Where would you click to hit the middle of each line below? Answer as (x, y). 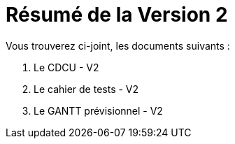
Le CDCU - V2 (66, 67)
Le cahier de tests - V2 (86, 89)
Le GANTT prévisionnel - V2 (98, 110)
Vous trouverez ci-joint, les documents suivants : (118, 45)
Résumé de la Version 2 (117, 15)
